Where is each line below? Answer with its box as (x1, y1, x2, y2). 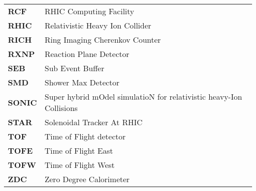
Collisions (44, 102, 78, 113)
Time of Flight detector (44, 131, 126, 142)
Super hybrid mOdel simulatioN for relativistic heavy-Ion (44, 91, 242, 102)
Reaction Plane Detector (44, 48, 129, 59)
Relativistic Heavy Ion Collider (44, 20, 152, 31)
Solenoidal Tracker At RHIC (44, 116, 143, 128)
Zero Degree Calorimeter (44, 173, 130, 185)
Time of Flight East (44, 145, 113, 156)
